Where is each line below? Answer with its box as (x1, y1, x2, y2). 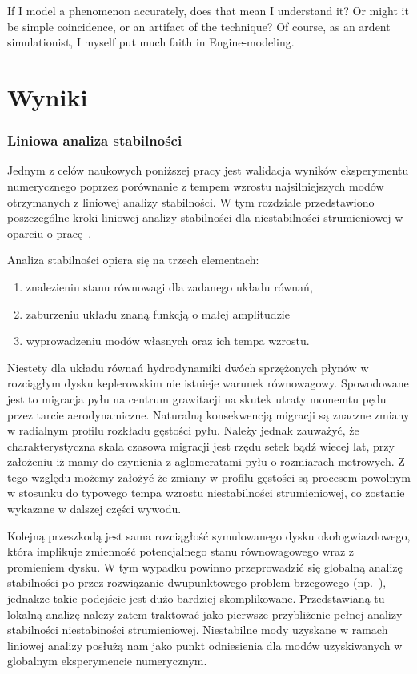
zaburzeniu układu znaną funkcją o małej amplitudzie (26, 305, 290, 322)
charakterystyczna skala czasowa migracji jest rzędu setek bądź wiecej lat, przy (7, 437, 395, 454)
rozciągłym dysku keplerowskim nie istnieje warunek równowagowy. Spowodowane (7, 375, 409, 391)
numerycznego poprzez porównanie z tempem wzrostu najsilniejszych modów (7, 177, 384, 194)
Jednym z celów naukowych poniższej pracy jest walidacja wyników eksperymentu (7, 162, 409, 179)
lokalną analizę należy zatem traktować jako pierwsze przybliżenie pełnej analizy (7, 605, 403, 622)
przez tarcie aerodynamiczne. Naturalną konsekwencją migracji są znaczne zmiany (7, 406, 410, 423)
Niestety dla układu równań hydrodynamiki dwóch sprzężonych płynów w (7, 359, 369, 375)
